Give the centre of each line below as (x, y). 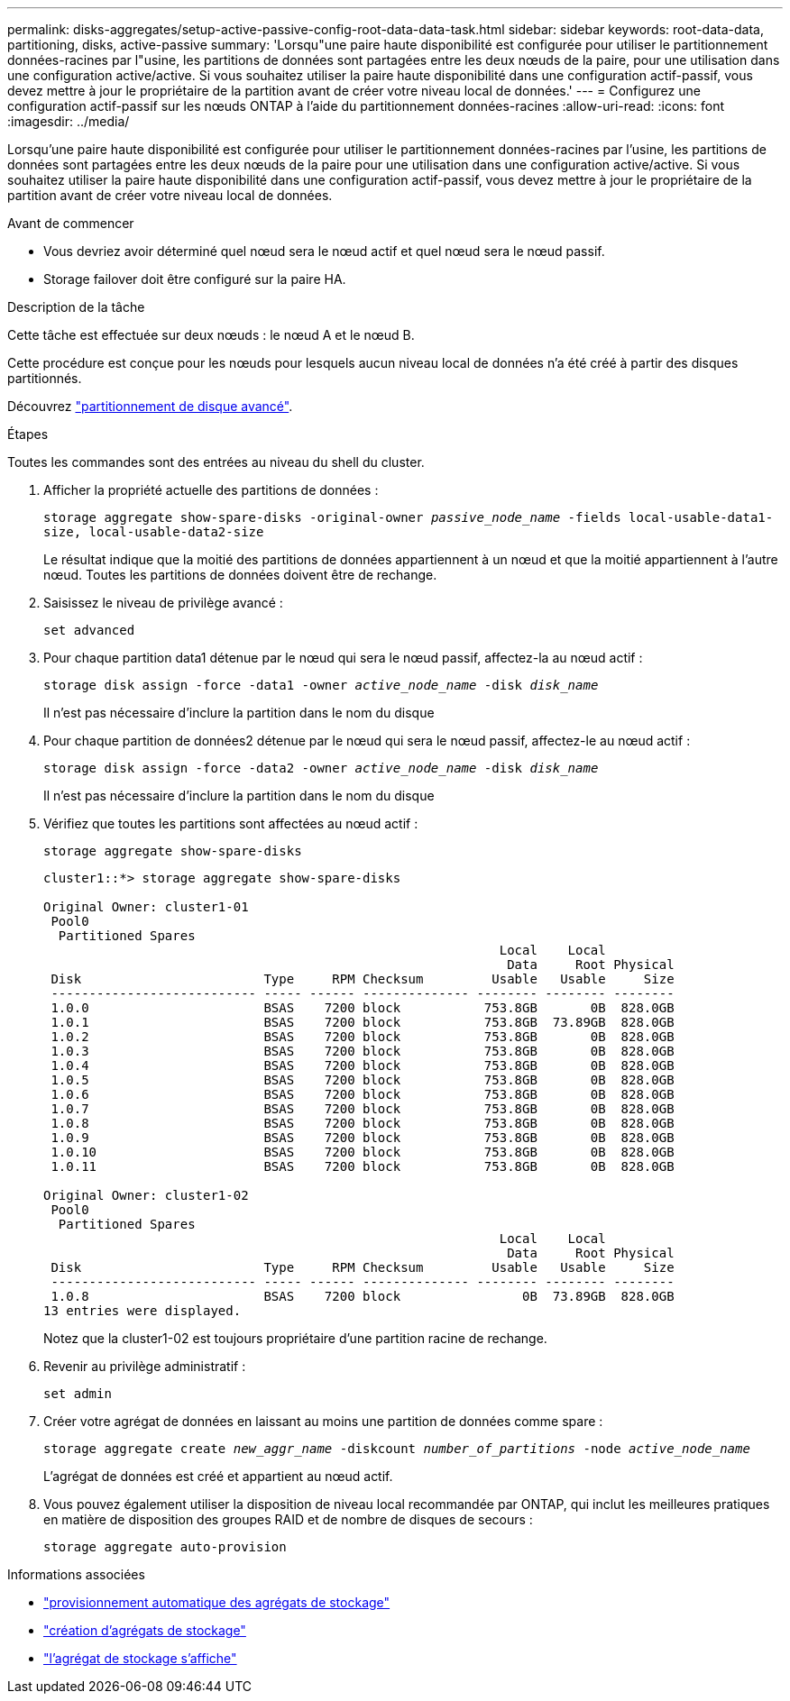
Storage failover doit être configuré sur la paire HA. (195, 279)
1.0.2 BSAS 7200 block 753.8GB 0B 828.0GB (363, 1037)
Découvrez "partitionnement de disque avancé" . (150, 406)
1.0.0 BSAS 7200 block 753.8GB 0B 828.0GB (363, 1008)
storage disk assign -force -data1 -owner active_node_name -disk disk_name (321, 685)
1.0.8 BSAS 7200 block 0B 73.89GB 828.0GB (363, 1296)
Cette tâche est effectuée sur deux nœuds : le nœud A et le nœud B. (211, 335)
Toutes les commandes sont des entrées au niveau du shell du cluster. (216, 462)
